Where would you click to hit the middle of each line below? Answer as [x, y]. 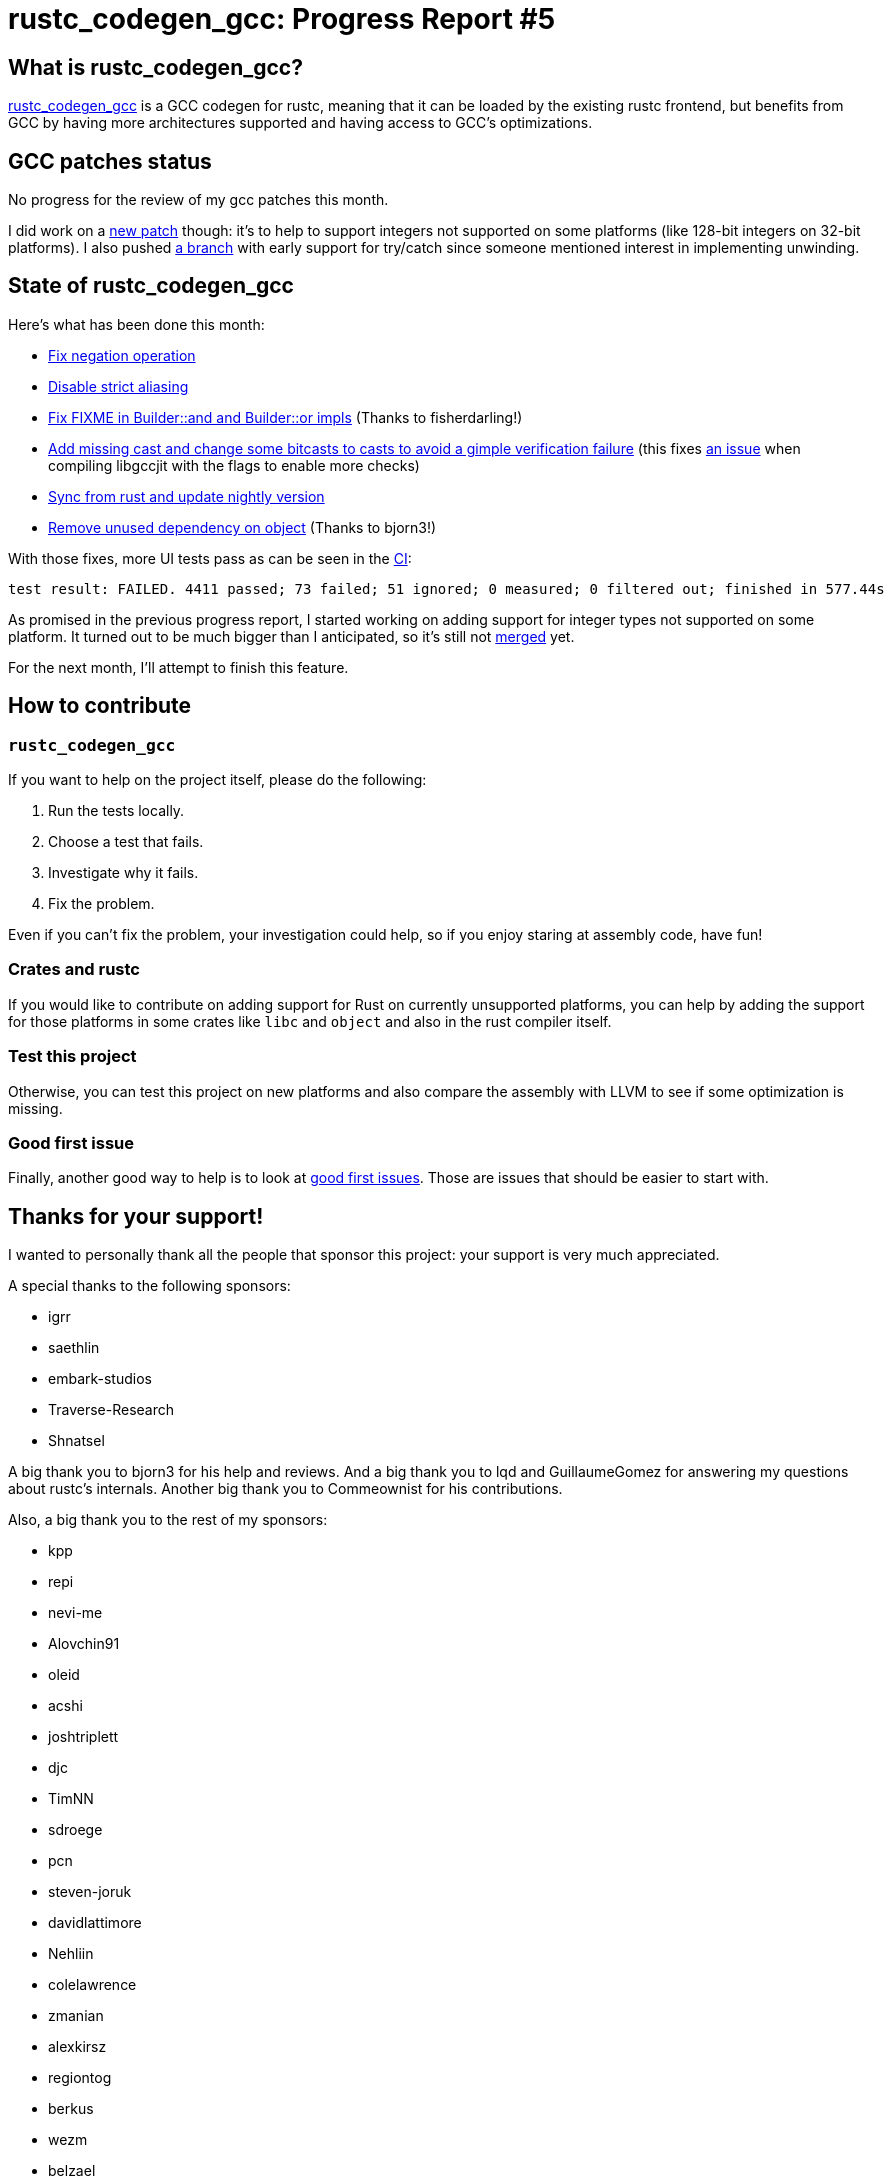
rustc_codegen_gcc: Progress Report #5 [282, 19]
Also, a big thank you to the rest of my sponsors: [168, 1520]
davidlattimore [95, 1923]
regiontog [80, 2078]
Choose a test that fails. [126, 842]
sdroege [75, 1830]
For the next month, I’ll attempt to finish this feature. [178, 667]
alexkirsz [77, 2047]
